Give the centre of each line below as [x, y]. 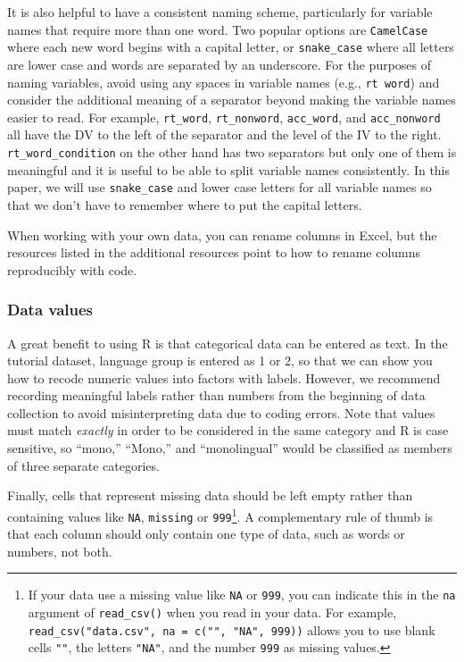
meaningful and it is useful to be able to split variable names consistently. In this [229, 169]
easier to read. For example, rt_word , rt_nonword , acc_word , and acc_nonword [224, 117]
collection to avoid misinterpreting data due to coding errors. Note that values [221, 412]
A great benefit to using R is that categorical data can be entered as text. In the [228, 343]
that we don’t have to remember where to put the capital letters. [185, 204]
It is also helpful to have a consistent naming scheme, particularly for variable [220, 12]
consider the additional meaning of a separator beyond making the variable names [232, 100]
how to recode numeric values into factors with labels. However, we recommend [224, 377]
